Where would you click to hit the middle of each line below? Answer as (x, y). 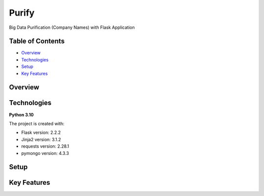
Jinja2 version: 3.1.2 (41, 139)
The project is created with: (37, 123)
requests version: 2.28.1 (45, 146)
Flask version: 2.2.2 (41, 132)
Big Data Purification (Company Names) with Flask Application (72, 27)
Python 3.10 (21, 114)
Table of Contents (37, 41)
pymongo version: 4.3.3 (45, 153)
